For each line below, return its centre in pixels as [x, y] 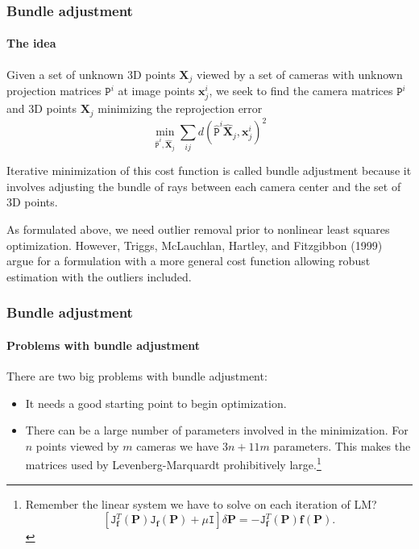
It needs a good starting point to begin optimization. [156, 403]
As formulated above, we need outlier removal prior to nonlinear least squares [198, 229]
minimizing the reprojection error [180, 108]
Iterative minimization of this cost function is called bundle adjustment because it [209, 171]
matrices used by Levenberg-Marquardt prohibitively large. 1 [173, 464]
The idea [31, 43]
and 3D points [42, 108]
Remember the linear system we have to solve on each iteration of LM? [201, 503]
